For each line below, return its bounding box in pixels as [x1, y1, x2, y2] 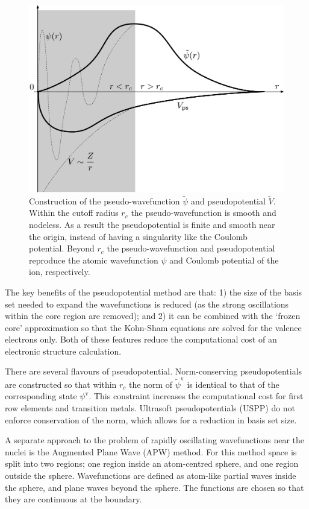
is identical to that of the [187, 378, 279, 390]
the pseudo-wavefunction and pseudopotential [107, 242, 275, 255]
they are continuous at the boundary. [5, 493, 142, 505]
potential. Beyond [29, 242, 95, 255]
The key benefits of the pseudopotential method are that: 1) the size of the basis [5, 285, 302, 298]
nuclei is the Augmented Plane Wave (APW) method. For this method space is [5, 445, 297, 458]
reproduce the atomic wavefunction [29, 253, 158, 266]
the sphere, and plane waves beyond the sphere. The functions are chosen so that [5, 481, 304, 493]
